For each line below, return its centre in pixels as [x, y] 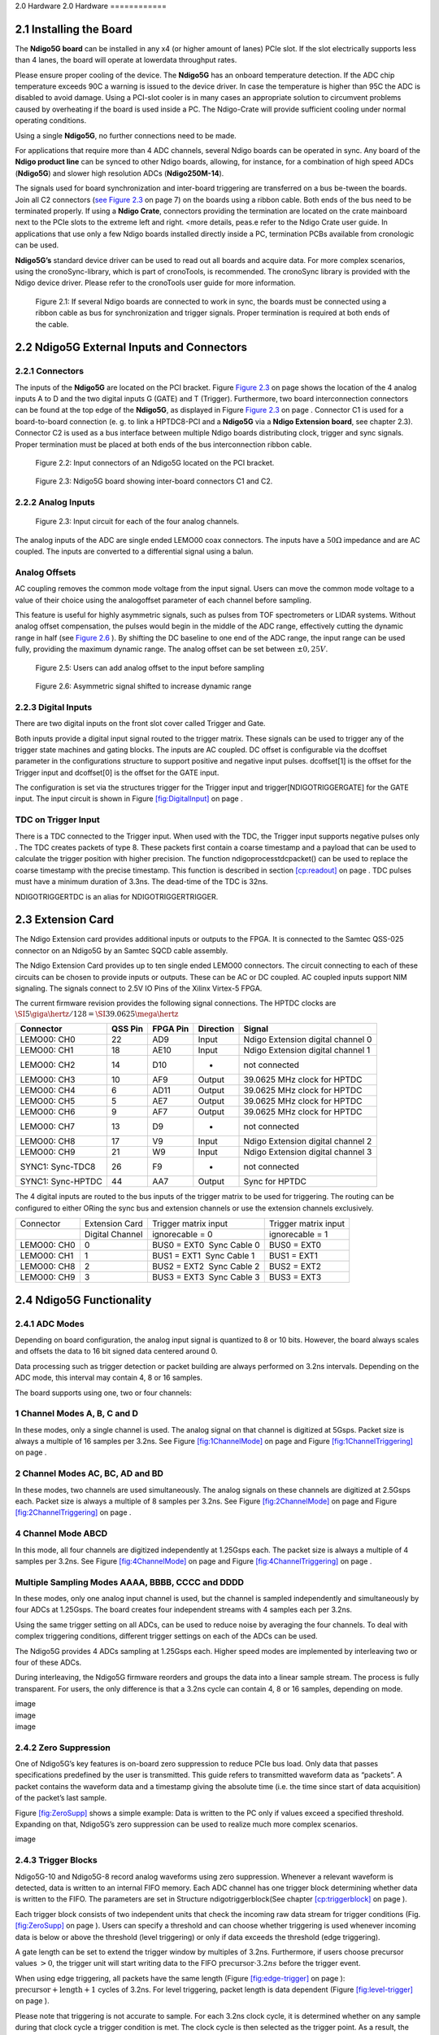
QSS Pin [127, 1029]
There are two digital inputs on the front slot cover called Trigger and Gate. [140, 724]
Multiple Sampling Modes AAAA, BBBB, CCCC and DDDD [129, 1582]
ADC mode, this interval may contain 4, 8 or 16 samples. [109, 1378]
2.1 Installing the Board [74, 29]
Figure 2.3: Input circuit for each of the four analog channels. [137, 522]
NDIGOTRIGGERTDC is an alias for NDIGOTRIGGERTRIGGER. [117, 896]
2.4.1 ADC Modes [50, 1324]
